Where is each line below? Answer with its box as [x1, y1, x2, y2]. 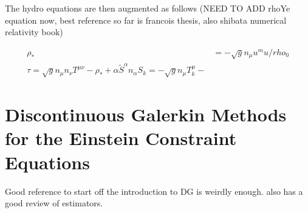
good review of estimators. [5, 197, 103, 209]
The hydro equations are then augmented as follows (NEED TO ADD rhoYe [5, 2, 290, 14]
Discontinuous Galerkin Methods [5, 102, 287, 127]
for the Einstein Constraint [5, 126, 237, 150]
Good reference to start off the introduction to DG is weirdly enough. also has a [5, 184, 303, 197]
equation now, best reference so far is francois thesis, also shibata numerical [5, 13, 287, 26]
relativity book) [5, 25, 63, 38]
